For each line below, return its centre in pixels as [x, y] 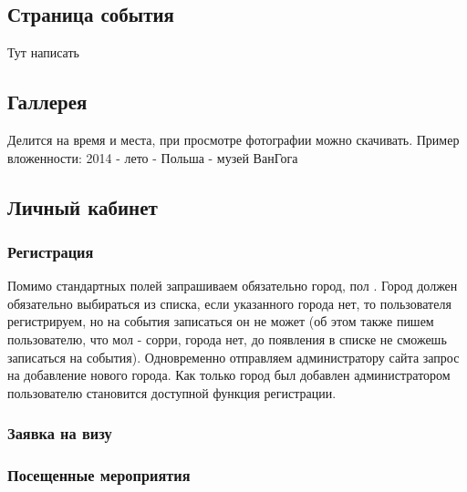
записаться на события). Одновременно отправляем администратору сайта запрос [233, 357]
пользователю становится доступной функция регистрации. [172, 392]
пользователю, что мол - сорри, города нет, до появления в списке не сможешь [227, 338]
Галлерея [47, 102]
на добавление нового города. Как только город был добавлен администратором [229, 375]
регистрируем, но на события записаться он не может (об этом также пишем [221, 321]
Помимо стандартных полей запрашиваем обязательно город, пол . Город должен [233, 286]
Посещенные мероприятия [99, 475]
